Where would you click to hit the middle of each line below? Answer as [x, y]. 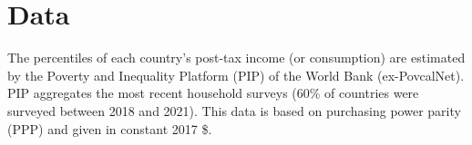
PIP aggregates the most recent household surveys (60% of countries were [213, 93]
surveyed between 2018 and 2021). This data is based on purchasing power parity [234, 110]
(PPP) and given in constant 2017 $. [110, 128]
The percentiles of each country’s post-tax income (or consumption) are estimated [236, 58]
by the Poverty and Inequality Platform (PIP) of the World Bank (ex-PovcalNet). [236, 75]
